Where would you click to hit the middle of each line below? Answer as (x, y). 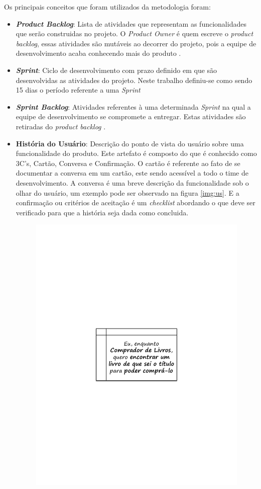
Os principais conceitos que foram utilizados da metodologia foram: (107, 7)
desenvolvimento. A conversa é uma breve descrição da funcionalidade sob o (132, 182)
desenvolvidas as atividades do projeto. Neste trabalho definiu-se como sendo (134, 80)
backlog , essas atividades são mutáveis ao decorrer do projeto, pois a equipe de (136, 43)
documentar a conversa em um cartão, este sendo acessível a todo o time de (132, 173)
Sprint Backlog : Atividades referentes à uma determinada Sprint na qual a (133, 106)
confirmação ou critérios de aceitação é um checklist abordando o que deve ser (136, 202)
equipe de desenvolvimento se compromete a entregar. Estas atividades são (131, 116)
